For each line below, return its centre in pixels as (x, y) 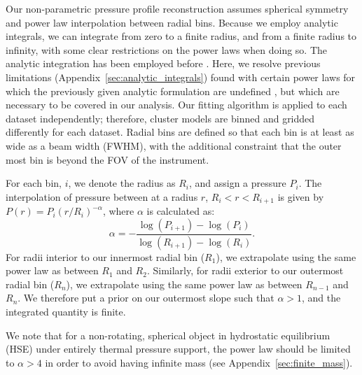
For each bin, (34, 183)
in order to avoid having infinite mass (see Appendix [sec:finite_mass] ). (199, 362)
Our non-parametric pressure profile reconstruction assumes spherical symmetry (177, 8)
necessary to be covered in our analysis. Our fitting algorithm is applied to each (176, 105)
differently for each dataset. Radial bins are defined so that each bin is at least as (180, 132)
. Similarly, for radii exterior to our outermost (245, 270)
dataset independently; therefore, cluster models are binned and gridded (160, 118)
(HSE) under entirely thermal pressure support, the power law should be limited (178, 349)
